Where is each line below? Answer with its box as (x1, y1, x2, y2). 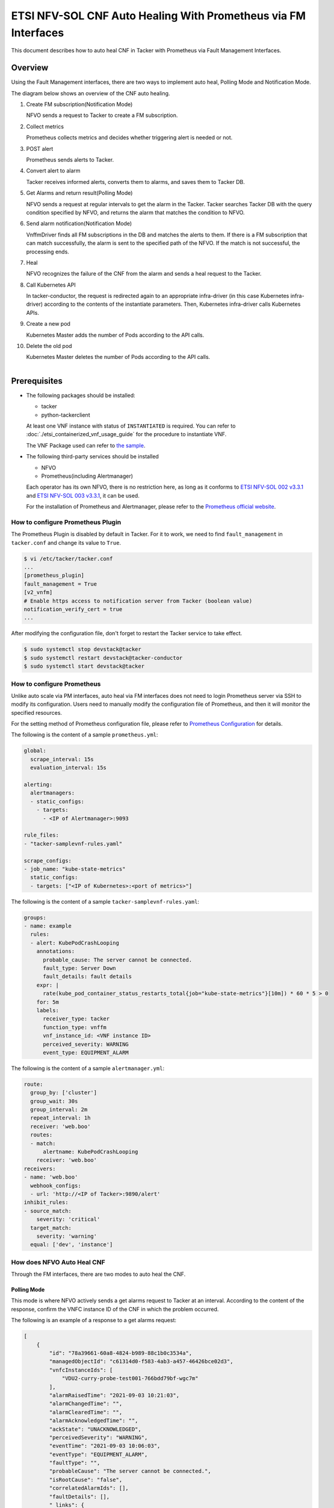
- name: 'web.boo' (23, 1174, 78, 1180)
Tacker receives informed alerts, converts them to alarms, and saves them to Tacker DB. (26, 178, 245, 185)
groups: (23, 914, 46, 921)
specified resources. (11, 709, 63, 716)
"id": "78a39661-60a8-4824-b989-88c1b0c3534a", (49, 1350, 193, 1357)
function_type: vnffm (43, 1024, 107, 1031)
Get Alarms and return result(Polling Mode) (26, 189, 133, 197)
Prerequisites (11, 376, 63, 386)
